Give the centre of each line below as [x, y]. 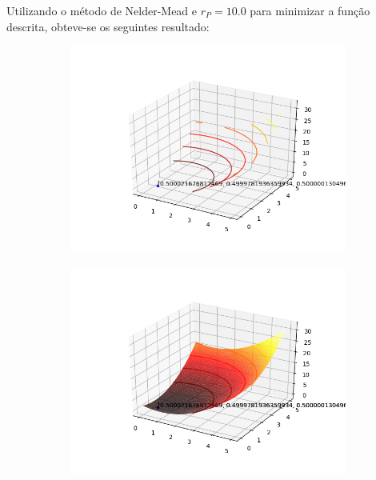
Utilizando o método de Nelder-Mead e [102, 10]
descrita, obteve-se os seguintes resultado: [108, 26]
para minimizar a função [310, 10]
